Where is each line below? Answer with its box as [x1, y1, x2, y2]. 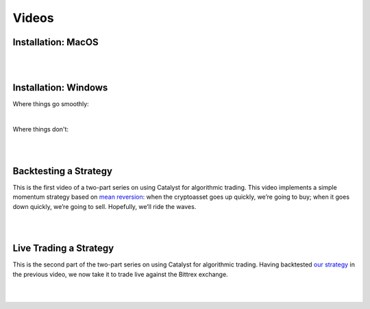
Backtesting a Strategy [12, 165, 113, 177]
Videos [12, 10, 54, 25]
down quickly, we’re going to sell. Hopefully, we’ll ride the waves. [12, 202, 197, 210]
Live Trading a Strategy [12, 243, 114, 254]
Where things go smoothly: [12, 100, 89, 108]
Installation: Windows [12, 82, 108, 94]
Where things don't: [12, 125, 69, 134]
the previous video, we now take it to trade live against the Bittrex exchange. [12, 270, 229, 278]
